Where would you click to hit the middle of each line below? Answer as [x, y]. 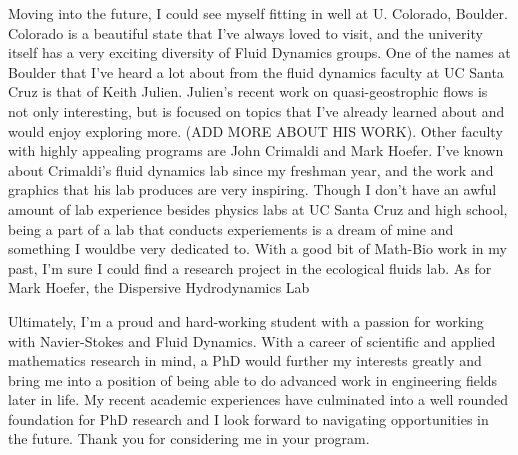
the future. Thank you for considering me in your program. [189, 438]
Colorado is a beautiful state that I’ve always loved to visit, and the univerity [245, 32]
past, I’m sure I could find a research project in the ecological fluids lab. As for [250, 267]
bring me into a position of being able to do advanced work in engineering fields [253, 379]
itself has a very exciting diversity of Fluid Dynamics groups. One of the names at [259, 52]
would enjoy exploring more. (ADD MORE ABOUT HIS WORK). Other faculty [255, 130]
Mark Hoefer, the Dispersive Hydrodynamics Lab [159, 287]
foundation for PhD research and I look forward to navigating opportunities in [248, 418]
